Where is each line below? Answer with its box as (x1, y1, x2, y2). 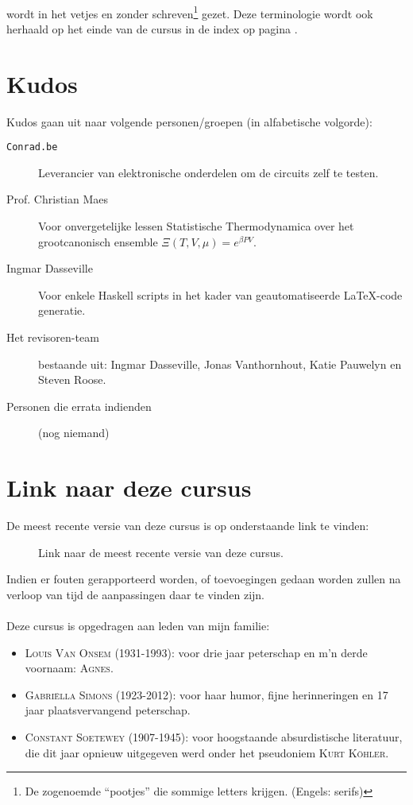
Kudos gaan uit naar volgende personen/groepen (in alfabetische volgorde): (6, 113, 372, 130)
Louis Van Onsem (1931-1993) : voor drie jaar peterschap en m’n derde (25, 644, 368, 660)
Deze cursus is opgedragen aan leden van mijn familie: (6, 617, 270, 634)
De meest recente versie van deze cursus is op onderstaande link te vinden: (6, 517, 369, 534)
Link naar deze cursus (6, 471, 252, 504)
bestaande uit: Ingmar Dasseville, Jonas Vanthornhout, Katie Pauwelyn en (38, 355, 402, 372)
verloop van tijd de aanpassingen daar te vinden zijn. (6, 586, 264, 602)
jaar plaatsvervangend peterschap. (25, 702, 191, 718)
